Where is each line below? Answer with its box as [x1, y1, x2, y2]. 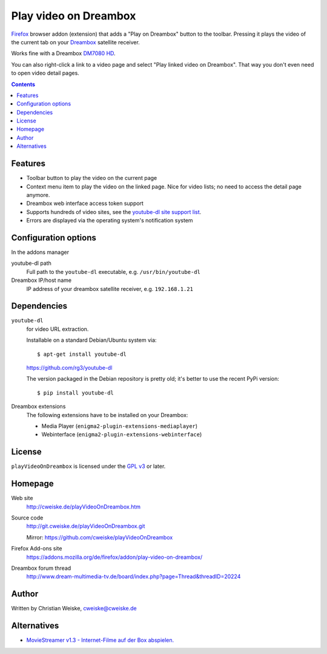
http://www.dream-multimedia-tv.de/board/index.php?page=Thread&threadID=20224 [26, 573, 241, 580]
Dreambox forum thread [11, 564, 71, 572]
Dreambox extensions [11, 403, 66, 410]
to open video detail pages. [11, 70, 80, 77]
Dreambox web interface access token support [26, 200, 144, 207]
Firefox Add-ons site [11, 545, 62, 552]
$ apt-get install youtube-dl [37, 350, 127, 358]
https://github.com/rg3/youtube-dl [26, 364, 113, 372]
